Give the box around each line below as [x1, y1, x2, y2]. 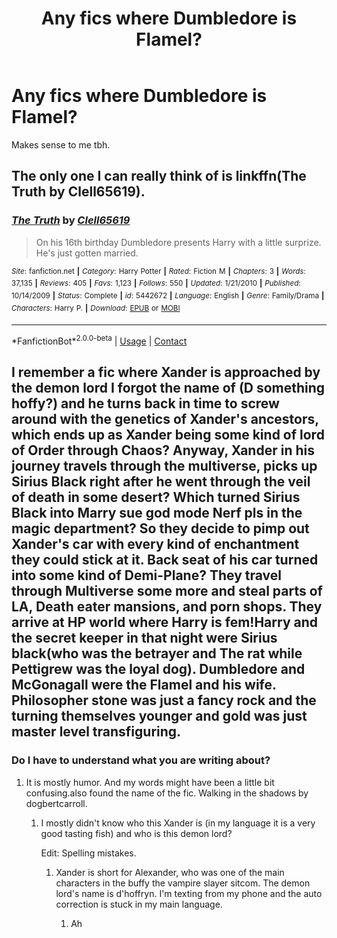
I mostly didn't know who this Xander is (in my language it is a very [40, 817, 316, 829]
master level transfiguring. [11, 723, 182, 741]
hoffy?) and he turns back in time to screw [11, 395, 280, 412]
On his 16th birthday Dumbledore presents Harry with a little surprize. [35, 236, 322, 248]
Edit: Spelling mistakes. [40, 847, 137, 859]
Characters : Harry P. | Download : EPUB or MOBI [11, 303, 181, 313]
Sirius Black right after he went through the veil [11, 473, 311, 491]
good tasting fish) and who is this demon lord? [40, 827, 233, 839]
